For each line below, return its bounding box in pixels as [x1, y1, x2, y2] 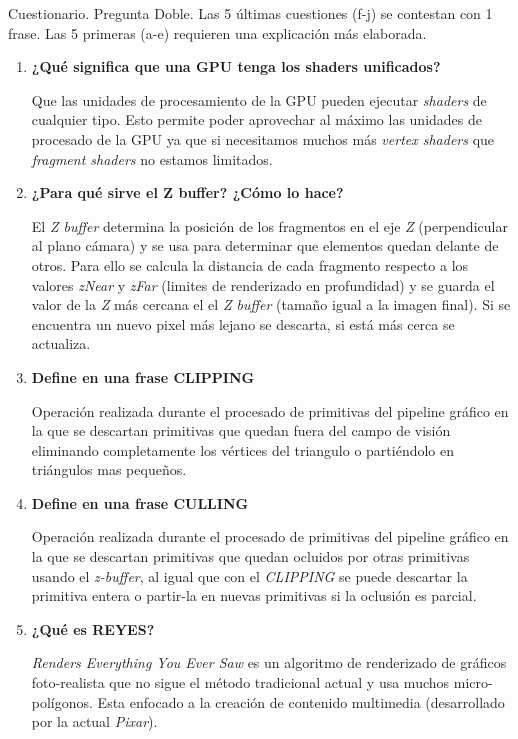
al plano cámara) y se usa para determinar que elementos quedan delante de [31, 235, 499, 256]
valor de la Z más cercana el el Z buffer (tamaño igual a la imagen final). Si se [31, 294, 511, 315]
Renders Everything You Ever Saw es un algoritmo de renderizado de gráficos [31, 652, 507, 673]
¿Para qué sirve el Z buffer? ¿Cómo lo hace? [31, 182, 344, 203]
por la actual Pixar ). [31, 711, 158, 732]
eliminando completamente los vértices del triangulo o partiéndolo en [31, 439, 455, 460]
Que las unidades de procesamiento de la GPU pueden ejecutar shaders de [31, 89, 487, 110]
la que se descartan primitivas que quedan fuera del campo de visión [31, 420, 451, 441]
